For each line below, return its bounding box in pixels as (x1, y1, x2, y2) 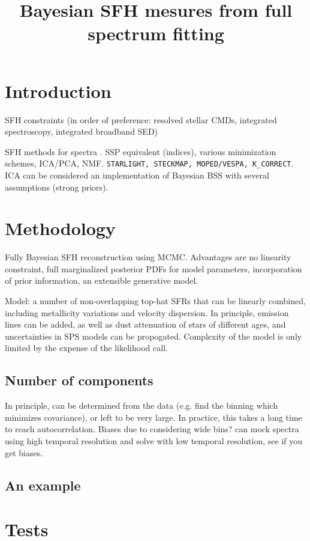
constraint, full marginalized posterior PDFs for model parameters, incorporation (5, 262, 302, 275)
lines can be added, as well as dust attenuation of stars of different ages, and (5, 318, 286, 331)
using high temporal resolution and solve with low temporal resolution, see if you (5, 434, 303, 447)
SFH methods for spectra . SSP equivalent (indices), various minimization (5, 145, 276, 157)
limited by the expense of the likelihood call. (5, 341, 168, 354)
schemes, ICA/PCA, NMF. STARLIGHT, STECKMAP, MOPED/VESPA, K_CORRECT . (5, 157, 294, 170)
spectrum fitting (88, 21, 224, 46)
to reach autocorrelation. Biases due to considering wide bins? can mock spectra (5, 423, 299, 435)
